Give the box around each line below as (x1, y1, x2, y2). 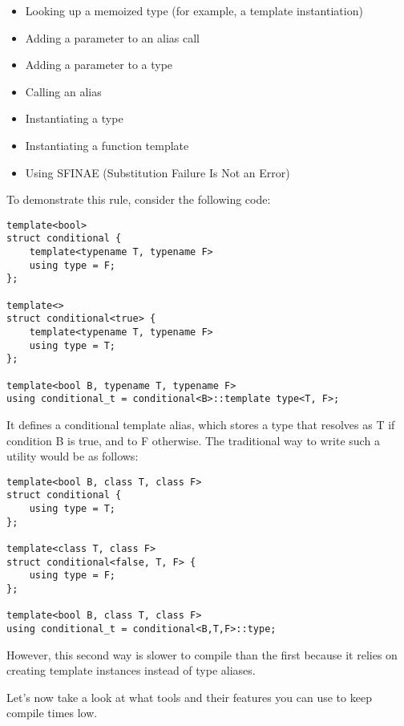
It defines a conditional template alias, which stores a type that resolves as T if (6, 416, 395, 432)
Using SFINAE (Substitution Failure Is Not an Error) (25, 164, 290, 180)
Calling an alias (25, 83, 102, 99)
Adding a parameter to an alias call (25, 29, 200, 46)
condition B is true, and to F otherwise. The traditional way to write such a (6, 432, 380, 448)
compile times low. (6, 704, 98, 721)
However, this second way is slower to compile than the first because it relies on (6, 646, 398, 663)
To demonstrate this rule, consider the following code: (6, 191, 271, 208)
